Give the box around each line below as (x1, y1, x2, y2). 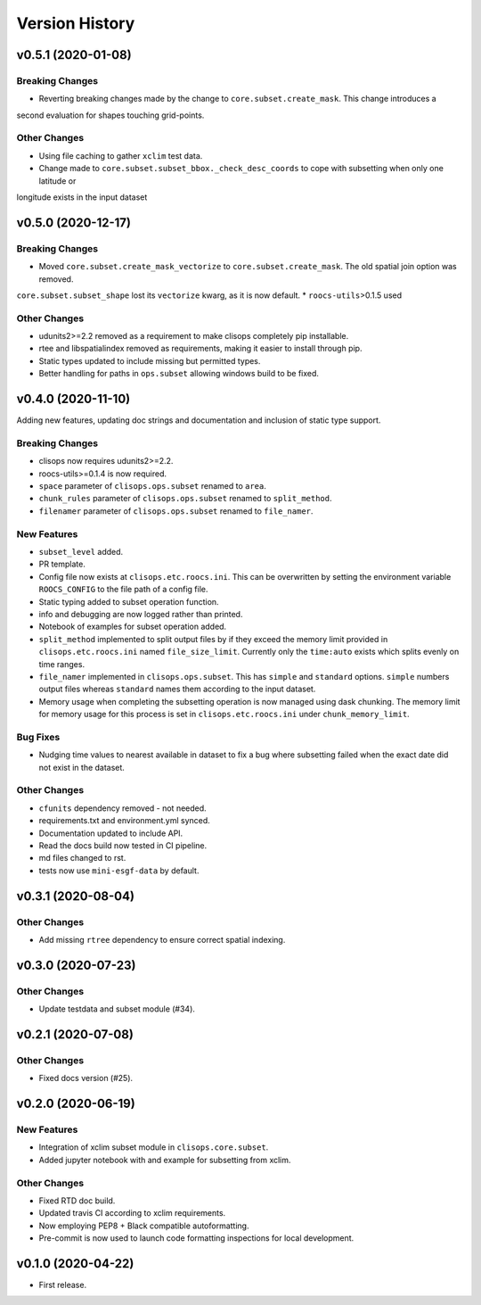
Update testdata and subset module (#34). (38, 1004, 196, 1014)
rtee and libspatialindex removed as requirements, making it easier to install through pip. (38, 343, 363, 354)
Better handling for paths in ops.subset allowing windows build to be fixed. (38, 368, 320, 379)
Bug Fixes (16, 731, 61, 743)
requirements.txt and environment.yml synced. (38, 815, 211, 826)
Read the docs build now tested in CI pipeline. (38, 839, 208, 851)
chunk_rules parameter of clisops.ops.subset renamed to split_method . (38, 493, 333, 504)
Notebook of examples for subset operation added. (38, 621, 227, 632)
